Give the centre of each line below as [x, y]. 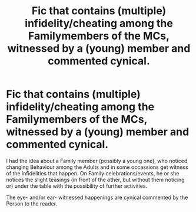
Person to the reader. [32, 203]
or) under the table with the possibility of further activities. [77, 186]
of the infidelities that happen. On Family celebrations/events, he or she [93, 173]
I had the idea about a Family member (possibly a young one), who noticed [97, 161]
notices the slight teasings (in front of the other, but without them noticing [95, 180]
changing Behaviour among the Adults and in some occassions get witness [97, 167]
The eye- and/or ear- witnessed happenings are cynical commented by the [97, 197]
